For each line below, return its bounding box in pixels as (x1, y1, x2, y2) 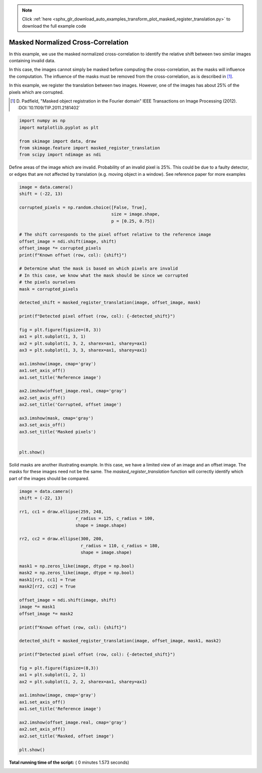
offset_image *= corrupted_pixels (19, 245, 101, 251)
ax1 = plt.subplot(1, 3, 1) (19, 334, 86, 340)
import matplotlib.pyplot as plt (19, 124, 99, 130)
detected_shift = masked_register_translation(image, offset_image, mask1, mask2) (19, 638, 222, 644)
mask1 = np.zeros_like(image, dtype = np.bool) (19, 564, 134, 568)
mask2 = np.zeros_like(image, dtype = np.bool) (19, 570, 134, 576)
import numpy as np (19, 118, 65, 123)
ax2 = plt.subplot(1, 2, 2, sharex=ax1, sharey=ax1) (19, 679, 147, 685)
